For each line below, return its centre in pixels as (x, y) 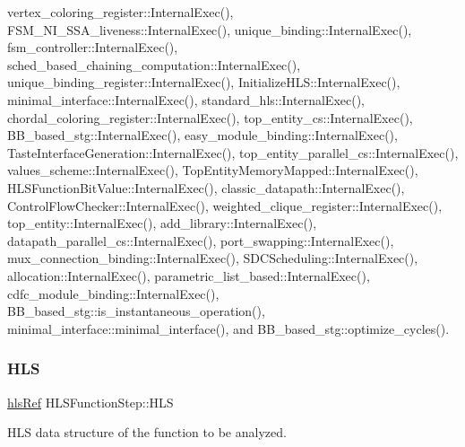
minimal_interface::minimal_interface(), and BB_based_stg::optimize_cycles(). (228, 328)
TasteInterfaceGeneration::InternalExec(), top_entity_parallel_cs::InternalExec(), (233, 152)
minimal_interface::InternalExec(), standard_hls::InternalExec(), (186, 99)
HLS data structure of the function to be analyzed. (147, 432)
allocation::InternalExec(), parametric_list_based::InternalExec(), (189, 275)
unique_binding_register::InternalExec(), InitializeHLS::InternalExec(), (204, 82)
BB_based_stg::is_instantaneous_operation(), (136, 311)
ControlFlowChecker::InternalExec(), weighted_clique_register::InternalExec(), (225, 205)
